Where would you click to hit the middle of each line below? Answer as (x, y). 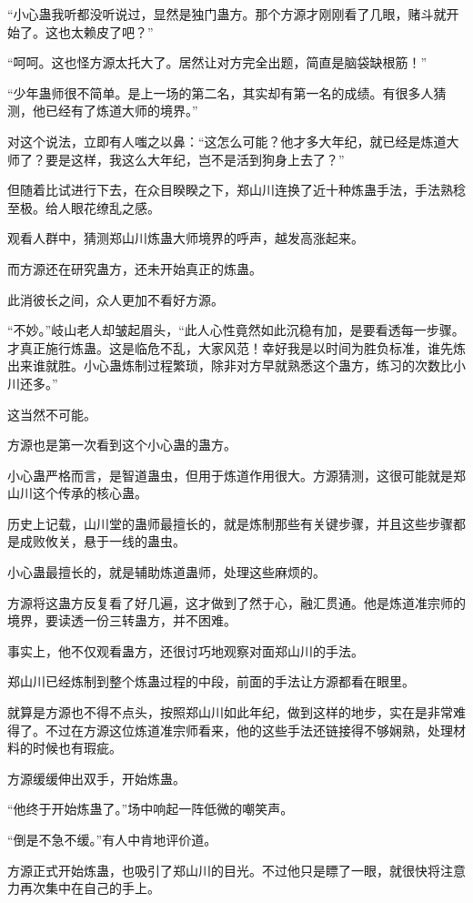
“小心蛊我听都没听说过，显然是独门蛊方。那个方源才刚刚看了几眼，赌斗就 (227, 14)
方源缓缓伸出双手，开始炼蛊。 (96, 778)
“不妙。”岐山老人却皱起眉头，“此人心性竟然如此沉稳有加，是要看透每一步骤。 (236, 330)
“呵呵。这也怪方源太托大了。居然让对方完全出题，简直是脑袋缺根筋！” (217, 62)
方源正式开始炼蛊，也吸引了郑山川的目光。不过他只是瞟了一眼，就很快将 (224, 870)
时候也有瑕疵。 (77, 748)
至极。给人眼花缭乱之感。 (84, 207)
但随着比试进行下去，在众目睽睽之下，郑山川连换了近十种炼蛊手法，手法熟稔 (236, 190)
